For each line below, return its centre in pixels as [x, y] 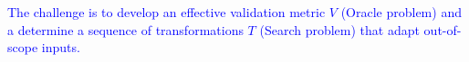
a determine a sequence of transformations [125, 29]
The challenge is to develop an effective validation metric [167, 12]
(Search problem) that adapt [339, 29]
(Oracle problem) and [401, 12]
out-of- [443, 29]
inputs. [61, 47]
